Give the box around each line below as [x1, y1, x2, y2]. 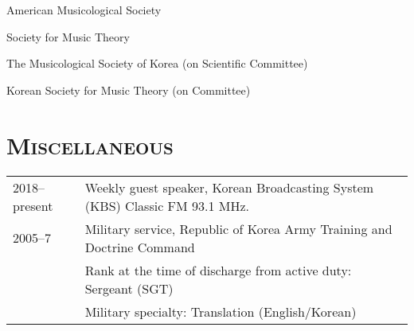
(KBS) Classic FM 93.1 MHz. [84, 196, 250, 215]
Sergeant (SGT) [84, 278, 174, 298]
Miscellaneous [6, 128, 174, 161]
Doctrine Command [84, 237, 195, 256]
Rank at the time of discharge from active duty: [84, 260, 352, 279]
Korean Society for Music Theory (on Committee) [6, 81, 251, 98]
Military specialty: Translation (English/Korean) [84, 302, 357, 321]
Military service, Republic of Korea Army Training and [84, 219, 393, 238]
